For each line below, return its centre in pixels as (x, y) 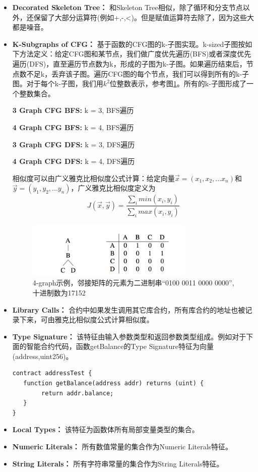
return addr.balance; (78, 393)
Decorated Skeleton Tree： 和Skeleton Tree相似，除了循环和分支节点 (127, 7)
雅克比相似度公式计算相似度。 (104, 319)
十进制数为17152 (59, 292)
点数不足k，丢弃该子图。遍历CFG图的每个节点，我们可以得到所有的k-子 (131, 73)
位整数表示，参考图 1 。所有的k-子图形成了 (178, 83)
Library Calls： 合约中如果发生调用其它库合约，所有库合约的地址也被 (129, 309)
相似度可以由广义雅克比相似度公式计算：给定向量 (93, 178)
